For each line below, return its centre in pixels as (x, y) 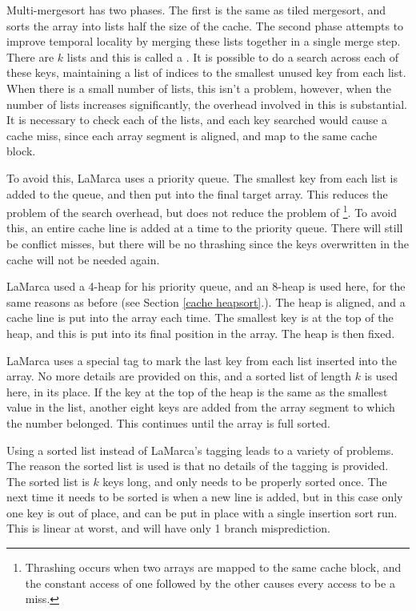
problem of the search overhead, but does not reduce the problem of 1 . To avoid (202, 211)
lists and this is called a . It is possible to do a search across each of (232, 56)
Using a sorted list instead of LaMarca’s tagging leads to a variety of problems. (200, 450)
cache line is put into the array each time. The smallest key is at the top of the (200, 318)
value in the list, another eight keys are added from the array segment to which (201, 407)
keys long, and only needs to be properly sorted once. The (245, 481)
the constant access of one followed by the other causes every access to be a (210, 583)
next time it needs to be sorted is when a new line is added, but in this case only (205, 497)
